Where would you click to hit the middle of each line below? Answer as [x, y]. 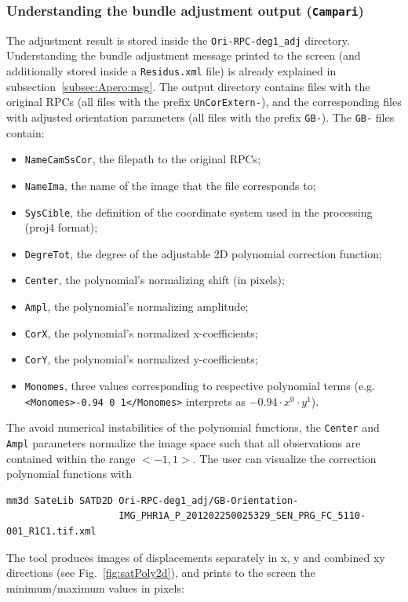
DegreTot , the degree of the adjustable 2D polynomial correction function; [203, 253]
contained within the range [71, 458]
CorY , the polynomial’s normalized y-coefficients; [141, 359]
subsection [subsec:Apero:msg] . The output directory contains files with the [188, 86]
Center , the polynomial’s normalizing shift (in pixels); [155, 280]
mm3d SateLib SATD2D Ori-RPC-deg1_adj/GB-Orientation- [153, 500]
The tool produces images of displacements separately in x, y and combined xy [196, 557]
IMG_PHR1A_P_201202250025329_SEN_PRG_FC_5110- [242, 516]
